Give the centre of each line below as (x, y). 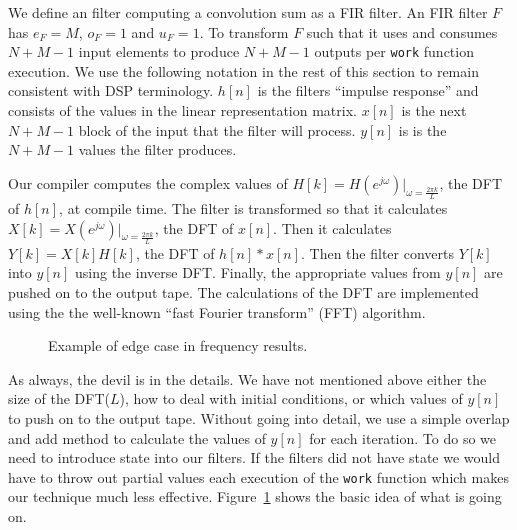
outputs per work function (394, 51)
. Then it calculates (332, 227)
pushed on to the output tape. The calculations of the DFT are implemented (243, 291)
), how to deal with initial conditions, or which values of (291, 398)
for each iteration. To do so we (402, 437)
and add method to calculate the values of (137, 437)
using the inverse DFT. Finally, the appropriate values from (258, 272)
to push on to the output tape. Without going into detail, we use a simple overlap (259, 417)
